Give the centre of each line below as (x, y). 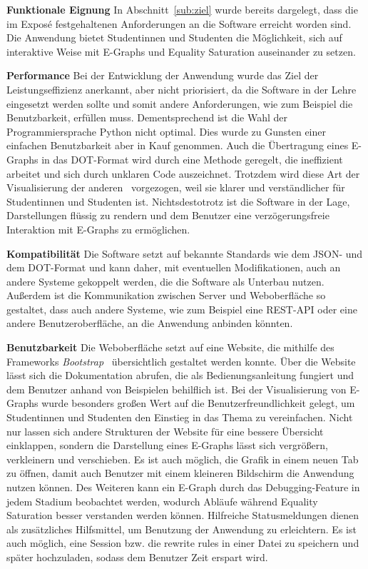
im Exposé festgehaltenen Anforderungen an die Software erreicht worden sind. (179, 23)
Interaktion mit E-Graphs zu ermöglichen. (98, 229)
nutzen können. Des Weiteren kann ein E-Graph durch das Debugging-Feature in (183, 487)
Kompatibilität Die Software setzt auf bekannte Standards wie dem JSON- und (185, 253)
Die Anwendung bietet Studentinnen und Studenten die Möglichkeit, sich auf (174, 37)
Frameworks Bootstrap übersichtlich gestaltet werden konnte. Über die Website (181, 361)
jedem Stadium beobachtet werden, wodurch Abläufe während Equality (162, 501)
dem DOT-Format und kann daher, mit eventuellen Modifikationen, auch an (174, 267)
